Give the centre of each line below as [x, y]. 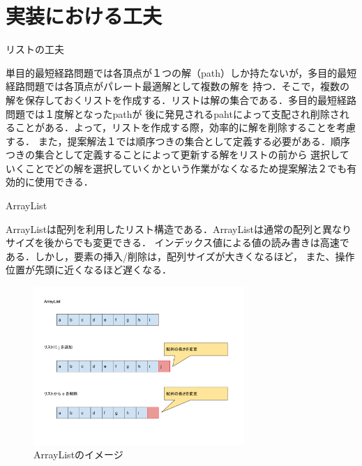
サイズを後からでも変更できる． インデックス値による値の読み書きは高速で [178, 242]
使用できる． [64, 182]
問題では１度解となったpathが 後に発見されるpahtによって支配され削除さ [173, 113]
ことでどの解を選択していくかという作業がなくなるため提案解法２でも [186, 168]
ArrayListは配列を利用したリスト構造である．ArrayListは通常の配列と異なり [179, 228]
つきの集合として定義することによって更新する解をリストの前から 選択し [173, 155]
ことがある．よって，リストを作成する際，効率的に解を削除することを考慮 [185, 127]
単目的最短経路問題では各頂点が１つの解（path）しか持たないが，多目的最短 [181, 72]
